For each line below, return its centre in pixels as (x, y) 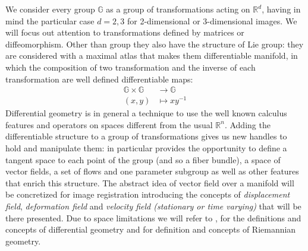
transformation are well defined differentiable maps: (99, 79)
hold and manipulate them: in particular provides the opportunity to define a (146, 148)
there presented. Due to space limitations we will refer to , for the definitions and (153, 217)
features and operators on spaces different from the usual (109, 124)
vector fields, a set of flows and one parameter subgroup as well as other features (152, 171)
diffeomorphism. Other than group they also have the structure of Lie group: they (155, 44)
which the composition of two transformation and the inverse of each (131, 67)
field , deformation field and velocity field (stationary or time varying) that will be (153, 206)
